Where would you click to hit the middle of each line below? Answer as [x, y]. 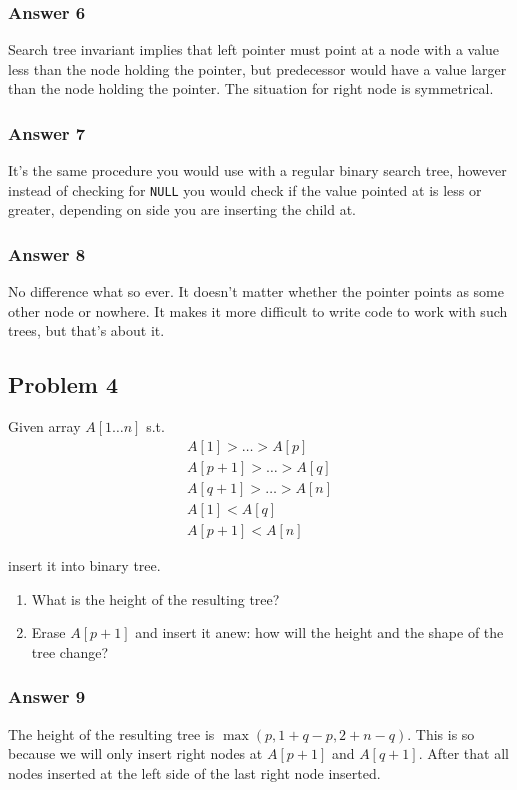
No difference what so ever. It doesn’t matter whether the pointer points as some [256, 291]
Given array [44, 426]
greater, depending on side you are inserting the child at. [182, 209]
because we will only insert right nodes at [135, 753]
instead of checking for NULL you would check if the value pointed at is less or [245, 189]
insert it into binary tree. [84, 565]
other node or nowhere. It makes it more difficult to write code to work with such [258, 310]
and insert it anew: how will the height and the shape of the [319, 632]
